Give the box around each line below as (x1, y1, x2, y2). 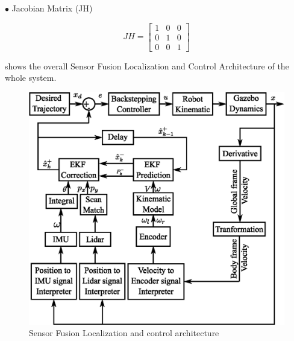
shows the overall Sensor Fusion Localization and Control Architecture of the (5, 59, 289, 72)
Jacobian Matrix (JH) (11, 2, 93, 14)
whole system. (5, 71, 57, 84)
